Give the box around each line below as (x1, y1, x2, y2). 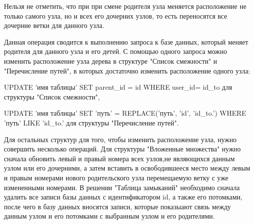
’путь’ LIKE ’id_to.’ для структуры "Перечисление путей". (4, 117, 179, 127)
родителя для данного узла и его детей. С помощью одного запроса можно (4, 46, 227, 56)
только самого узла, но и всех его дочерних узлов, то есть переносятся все (4, 10, 227, 21)
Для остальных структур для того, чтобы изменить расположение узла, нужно (4, 134, 237, 144)
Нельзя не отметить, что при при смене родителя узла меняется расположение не (4, 1, 247, 11)
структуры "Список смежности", (4, 91, 100, 101)
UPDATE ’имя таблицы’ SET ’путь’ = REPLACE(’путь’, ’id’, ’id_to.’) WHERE (4, 108, 247, 118)
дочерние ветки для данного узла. (4, 20, 104, 30)
